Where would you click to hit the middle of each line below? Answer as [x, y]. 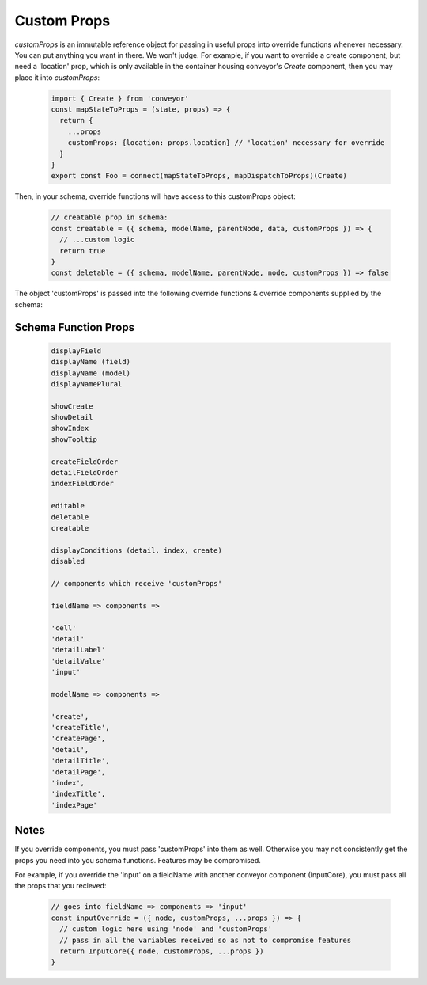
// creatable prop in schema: [110, 217]
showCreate [72, 406]
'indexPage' [74, 805]
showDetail [72, 417]
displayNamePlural [87, 384]
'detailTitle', [80, 761]
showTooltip [74, 439]
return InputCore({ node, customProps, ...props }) [162, 951]
